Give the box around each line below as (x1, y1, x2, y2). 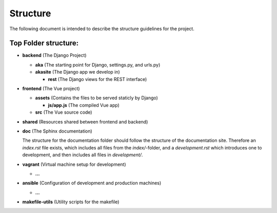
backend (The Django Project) (22, 52, 87, 58)
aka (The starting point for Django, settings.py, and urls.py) (35, 61, 161, 68)
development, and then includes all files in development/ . (22, 152, 143, 158)
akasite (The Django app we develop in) (35, 69, 120, 75)
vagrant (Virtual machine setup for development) (22, 161, 126, 167)
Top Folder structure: (9, 39, 79, 48)
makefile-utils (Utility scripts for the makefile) (22, 199, 120, 205)
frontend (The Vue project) (22, 86, 80, 92)
